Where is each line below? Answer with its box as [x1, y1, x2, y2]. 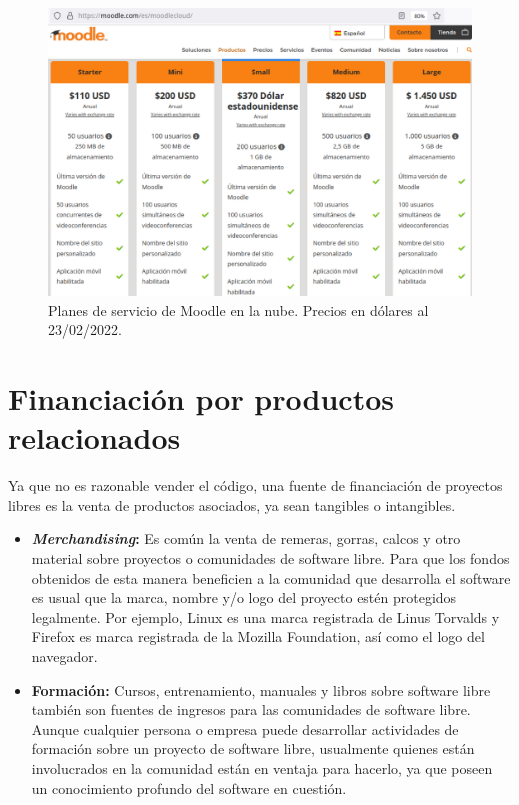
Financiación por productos [8, 378, 394, 419]
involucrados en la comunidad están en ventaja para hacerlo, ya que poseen [31, 758, 493, 778]
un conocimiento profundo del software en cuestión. [31, 777, 347, 798]
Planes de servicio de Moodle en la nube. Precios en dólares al [48, 299, 429, 320]
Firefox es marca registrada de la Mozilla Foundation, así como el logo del [31, 626, 485, 647]
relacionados [8, 417, 181, 458]
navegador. [31, 646, 98, 667]
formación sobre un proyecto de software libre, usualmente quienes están [31, 738, 475, 759]
